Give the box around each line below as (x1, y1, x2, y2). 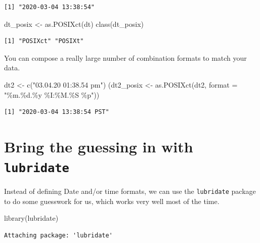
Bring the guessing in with (4, 136, 193, 156)
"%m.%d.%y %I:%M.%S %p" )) (4, 89, 100, 100)
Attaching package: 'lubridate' (4, 232, 113, 239)
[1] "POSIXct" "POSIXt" (4, 37, 84, 45)
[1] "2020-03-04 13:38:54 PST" (4, 108, 109, 116)
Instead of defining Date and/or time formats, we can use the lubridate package (4, 186, 256, 196)
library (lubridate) (4, 213, 59, 223)
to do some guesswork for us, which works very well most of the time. (4, 195, 220, 206)
